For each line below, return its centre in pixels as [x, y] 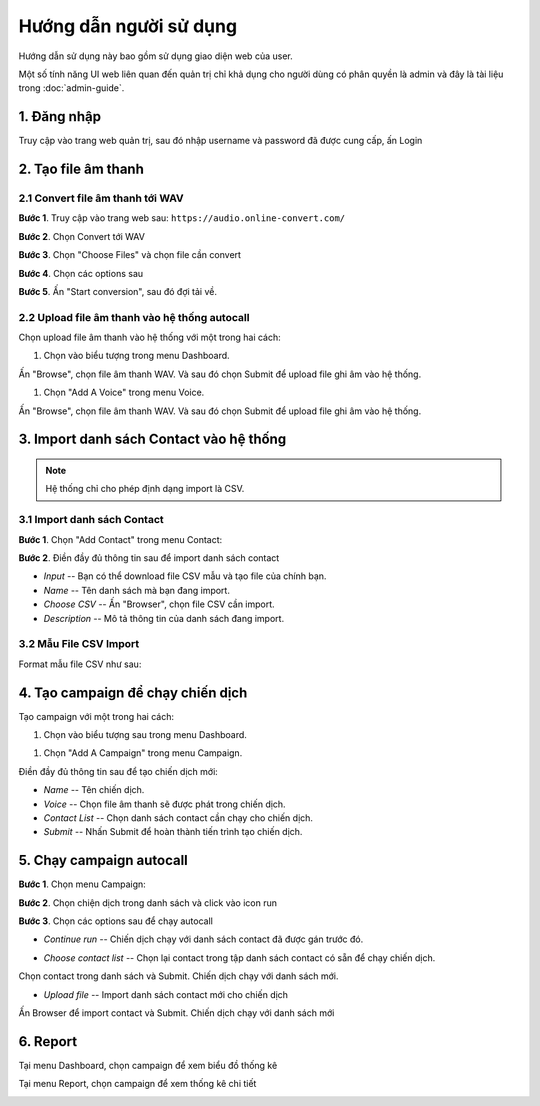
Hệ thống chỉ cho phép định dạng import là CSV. [145, 489]
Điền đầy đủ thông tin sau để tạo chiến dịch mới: [118, 771]
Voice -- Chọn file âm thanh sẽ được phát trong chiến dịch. [164, 804]
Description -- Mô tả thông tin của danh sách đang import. [164, 618]
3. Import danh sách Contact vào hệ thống [152, 439]
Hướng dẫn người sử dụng [128, 26]
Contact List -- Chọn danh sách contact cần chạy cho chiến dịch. [178, 817]
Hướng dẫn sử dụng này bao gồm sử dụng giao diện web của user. [156, 56]
